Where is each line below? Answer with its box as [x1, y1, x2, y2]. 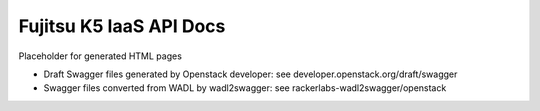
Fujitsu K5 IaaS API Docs [18, 15, 226, 37]
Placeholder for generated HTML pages [18, 50, 182, 62]
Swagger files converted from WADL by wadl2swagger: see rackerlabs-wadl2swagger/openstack [43, 82, 447, 94]
